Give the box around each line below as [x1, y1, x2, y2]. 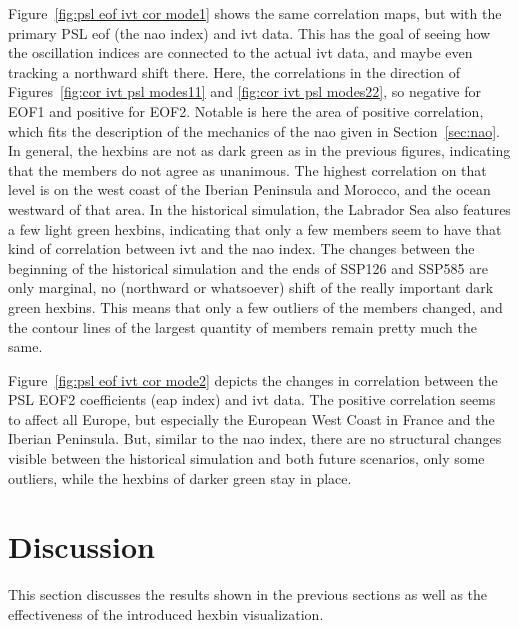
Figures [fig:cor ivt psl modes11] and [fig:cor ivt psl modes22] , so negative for [8, 81, 481, 102]
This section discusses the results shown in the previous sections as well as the [8, 584, 488, 605]
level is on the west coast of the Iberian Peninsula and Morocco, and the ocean [8, 179, 491, 200]
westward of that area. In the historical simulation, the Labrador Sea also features [8, 198, 511, 219]
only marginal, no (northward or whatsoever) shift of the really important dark [8, 277, 494, 298]
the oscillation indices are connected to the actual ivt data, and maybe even [8, 42, 473, 63]
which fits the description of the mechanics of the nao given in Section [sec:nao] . [8, 120, 500, 141]
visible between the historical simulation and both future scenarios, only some [8, 448, 485, 469]
